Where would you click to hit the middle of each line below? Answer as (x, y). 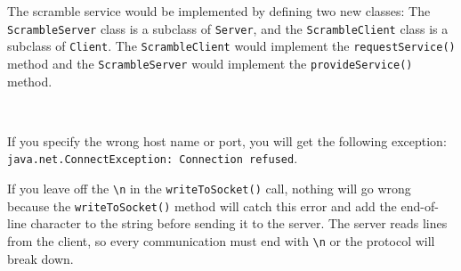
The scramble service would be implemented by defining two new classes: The (219, 11)
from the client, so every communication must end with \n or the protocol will (221, 240)
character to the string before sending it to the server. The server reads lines (239, 223)
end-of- (420, 205)
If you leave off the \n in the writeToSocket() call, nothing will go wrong (209, 188)
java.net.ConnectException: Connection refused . (153, 158)
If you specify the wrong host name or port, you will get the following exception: (227, 140)
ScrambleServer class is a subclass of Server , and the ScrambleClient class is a (228, 28)
